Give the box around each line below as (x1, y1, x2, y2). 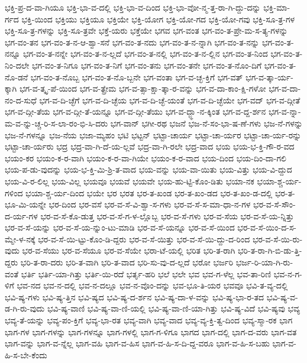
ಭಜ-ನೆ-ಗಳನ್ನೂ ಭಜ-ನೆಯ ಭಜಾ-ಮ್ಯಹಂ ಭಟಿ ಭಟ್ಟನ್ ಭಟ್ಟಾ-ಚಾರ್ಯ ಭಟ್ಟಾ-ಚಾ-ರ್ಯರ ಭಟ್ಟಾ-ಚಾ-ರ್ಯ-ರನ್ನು (5, 128, 302, 141)
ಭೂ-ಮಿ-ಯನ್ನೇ (5, 198, 46, 210)
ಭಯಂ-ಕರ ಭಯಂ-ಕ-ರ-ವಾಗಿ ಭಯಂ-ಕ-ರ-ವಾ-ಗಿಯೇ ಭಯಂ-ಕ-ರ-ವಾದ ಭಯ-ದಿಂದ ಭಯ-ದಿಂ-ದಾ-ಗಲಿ (5, 151, 286, 164)
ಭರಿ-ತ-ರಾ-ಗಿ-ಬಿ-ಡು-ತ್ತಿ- (238, 244, 302, 257)
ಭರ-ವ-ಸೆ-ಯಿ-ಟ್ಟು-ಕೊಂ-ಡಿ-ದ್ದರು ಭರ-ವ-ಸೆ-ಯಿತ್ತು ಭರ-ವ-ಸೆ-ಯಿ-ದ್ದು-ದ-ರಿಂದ (38, 232, 250, 245)
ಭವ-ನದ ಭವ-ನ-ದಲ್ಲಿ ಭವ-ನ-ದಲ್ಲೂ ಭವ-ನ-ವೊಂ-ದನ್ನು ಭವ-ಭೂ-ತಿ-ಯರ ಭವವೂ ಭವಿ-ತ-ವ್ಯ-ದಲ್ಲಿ (17, 279, 288, 291)
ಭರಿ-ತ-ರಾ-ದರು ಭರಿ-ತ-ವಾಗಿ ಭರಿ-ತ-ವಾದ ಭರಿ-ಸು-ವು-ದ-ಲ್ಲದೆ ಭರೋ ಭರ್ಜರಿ (20, 256, 234, 268)
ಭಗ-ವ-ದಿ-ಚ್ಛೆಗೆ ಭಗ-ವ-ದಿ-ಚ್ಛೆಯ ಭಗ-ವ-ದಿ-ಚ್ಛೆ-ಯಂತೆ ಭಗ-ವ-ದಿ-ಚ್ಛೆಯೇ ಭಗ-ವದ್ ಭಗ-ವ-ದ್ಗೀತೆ (39, 93, 300, 106)
